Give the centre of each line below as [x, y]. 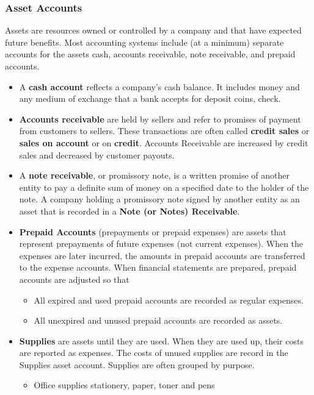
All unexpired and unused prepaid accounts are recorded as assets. [158, 320]
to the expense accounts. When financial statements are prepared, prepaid [158, 267]
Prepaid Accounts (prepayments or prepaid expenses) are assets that [153, 231]
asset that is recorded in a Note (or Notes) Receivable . [130, 211]
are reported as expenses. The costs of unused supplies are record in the [154, 353]
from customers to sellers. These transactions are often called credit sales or [164, 131]
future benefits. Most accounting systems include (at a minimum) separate [144, 42]
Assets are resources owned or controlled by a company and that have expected [153, 30]
